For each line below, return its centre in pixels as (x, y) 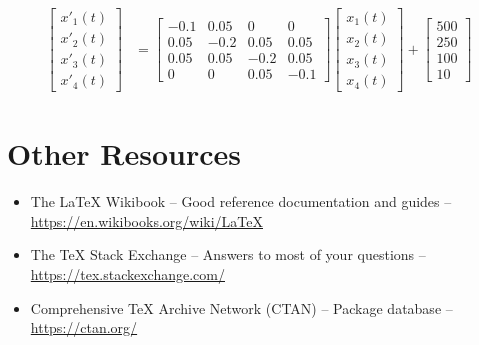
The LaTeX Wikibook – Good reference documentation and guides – (241, 201)
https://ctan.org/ (84, 327)
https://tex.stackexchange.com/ (127, 274)
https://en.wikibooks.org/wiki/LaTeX (146, 220)
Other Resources (124, 153)
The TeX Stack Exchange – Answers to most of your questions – (228, 254)
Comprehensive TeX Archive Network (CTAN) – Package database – (241, 307)
